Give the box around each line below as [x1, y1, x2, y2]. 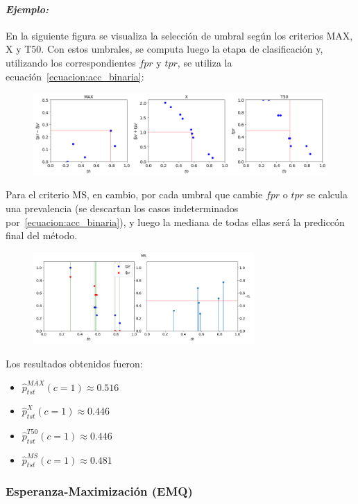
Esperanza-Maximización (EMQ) [6, 483, 193, 500]
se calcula [307, 187, 348, 202]
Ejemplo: [6, 1, 49, 16]
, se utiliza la [177, 55, 232, 69]
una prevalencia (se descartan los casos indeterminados [6, 201, 239, 216]
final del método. [6, 228, 78, 243]
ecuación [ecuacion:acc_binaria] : [6, 69, 144, 83]
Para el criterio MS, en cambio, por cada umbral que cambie [6, 187, 263, 202]
